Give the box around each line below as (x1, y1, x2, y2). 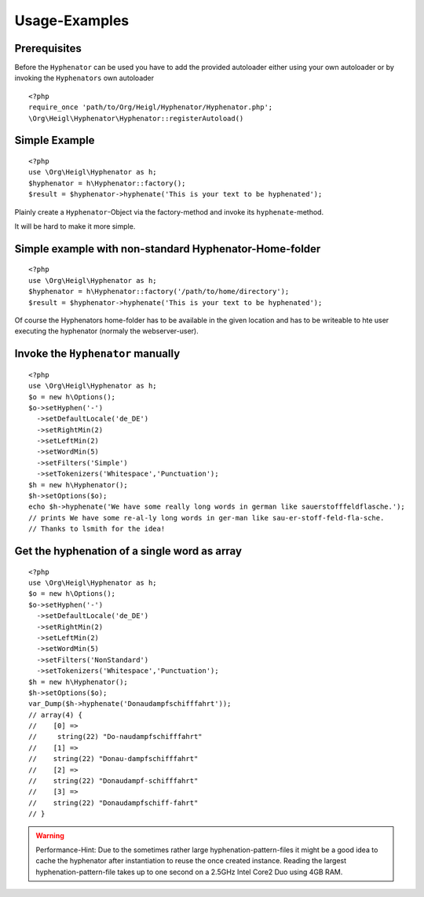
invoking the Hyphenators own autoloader (14, 73, 155, 83)
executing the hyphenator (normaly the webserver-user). (14, 326, 199, 336)
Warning (35, 830, 64, 840)
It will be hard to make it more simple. (14, 221, 136, 231)
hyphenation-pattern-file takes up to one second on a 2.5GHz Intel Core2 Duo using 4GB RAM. (35, 867, 343, 877)
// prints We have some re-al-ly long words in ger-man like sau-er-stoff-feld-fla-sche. (28, 513, 385, 522)
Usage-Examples (14, 12, 130, 29)
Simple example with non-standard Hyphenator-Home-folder (14, 242, 321, 255)
